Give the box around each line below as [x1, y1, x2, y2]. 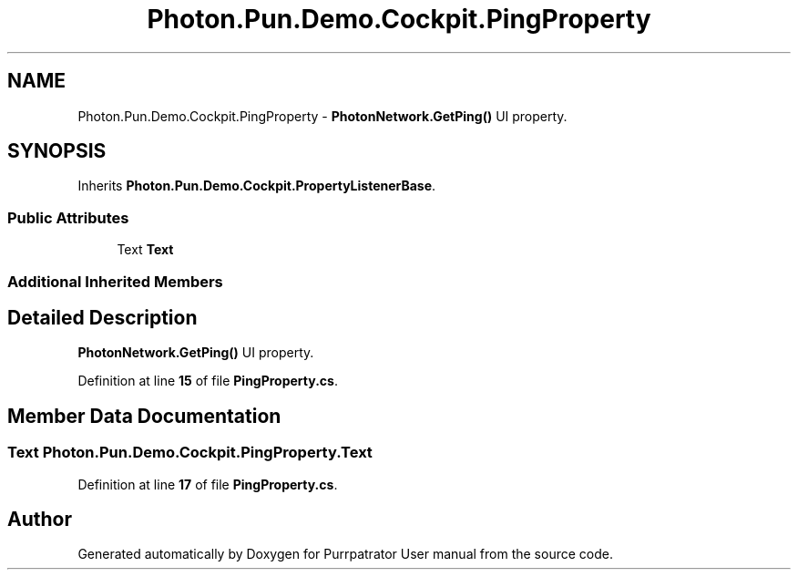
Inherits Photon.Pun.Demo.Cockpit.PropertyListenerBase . [77, 178, 436, 194]
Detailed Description [7, 305, 198, 329]
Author [7, 508, 72, 531]
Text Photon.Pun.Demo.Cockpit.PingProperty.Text [7, 443, 373, 462]
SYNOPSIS [7, 139, 107, 163]
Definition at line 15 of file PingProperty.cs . [77, 373, 338, 389]
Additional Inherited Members [7, 272, 223, 291]
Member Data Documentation [7, 404, 281, 428]
